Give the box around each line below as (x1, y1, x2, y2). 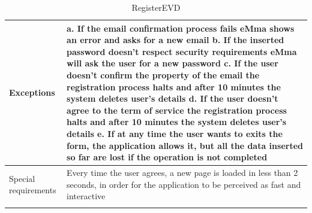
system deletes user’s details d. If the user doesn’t (67, 92, 278, 105)
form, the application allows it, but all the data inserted (67, 139, 303, 151)
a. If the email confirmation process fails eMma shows (67, 22, 295, 34)
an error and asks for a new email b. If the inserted (67, 34, 284, 46)
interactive (67, 190, 106, 202)
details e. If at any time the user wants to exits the (67, 127, 283, 139)
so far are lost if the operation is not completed (67, 151, 268, 163)
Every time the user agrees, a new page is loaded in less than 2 (67, 166, 298, 178)
